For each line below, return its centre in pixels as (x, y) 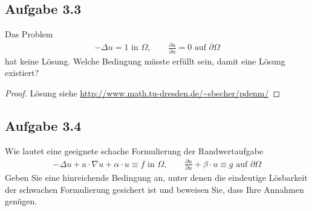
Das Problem (29, 34)
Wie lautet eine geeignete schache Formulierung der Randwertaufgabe (134, 150)
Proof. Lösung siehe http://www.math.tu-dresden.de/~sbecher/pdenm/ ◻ (143, 93)
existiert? (22, 73)
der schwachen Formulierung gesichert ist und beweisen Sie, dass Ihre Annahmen (154, 189)
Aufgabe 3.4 (43, 125)
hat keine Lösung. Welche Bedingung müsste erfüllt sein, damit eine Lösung (145, 61)
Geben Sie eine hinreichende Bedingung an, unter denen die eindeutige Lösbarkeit (156, 178)
